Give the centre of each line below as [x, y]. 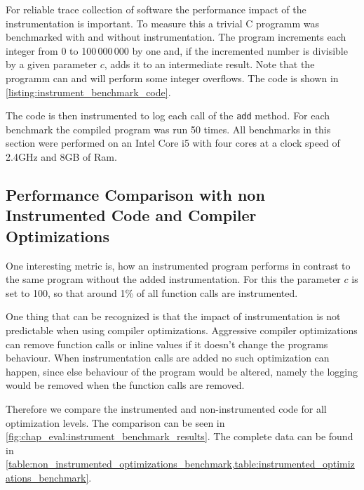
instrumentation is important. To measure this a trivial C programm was [163, 23]
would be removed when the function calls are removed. [125, 385]
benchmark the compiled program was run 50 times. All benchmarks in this [168, 129]
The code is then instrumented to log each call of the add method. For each [168, 115]
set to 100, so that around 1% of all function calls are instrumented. [152, 292]
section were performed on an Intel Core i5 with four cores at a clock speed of [173, 143]
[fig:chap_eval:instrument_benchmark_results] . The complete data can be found [180, 436]
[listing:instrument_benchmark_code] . [88, 92]
